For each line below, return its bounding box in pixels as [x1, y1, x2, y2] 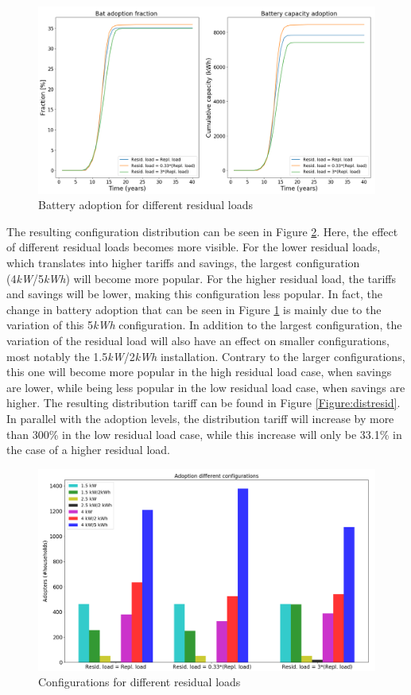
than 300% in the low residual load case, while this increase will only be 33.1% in [6, 425, 402, 442]
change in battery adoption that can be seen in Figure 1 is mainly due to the [6, 301, 382, 317]
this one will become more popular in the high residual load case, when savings [6, 363, 392, 380]
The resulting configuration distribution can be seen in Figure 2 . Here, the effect [6, 223, 398, 239]
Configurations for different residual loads [38, 674, 241, 690]
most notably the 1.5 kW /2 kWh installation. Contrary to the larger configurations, [6, 347, 405, 364]
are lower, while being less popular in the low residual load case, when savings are [6, 379, 405, 395]
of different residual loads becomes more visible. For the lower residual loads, [6, 239, 381, 255]
